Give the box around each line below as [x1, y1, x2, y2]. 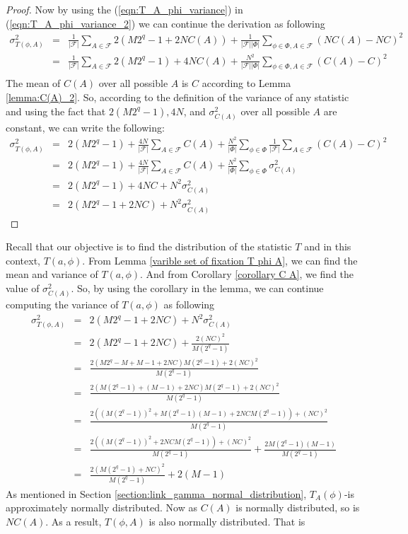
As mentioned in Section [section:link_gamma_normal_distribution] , [6, 486, 307, 501]
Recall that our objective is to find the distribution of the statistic [6, 239, 292, 254]
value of [6, 280, 40, 295]
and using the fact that [6, 103, 106, 118]
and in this [304, 239, 351, 254]
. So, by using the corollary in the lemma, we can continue [71, 280, 324, 295]
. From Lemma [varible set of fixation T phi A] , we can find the [82, 253, 358, 267]
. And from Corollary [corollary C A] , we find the [140, 267, 354, 281]
